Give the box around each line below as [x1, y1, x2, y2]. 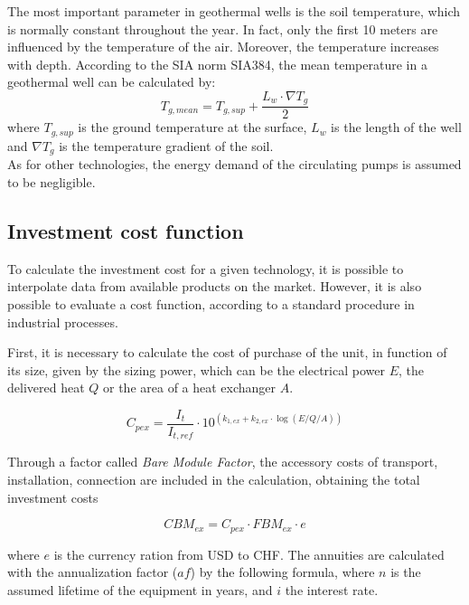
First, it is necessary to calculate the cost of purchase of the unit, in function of [7, 343, 447, 362]
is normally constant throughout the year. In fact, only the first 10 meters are [7, 19, 438, 38]
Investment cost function [7, 216, 244, 244]
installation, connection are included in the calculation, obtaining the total [7, 470, 420, 489]
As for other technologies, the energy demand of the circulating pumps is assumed [7, 155, 462, 174]
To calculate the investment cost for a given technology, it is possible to [7, 259, 404, 278]
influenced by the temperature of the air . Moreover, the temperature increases [7, 37, 439, 56]
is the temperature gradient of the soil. [59, 136, 274, 155]
